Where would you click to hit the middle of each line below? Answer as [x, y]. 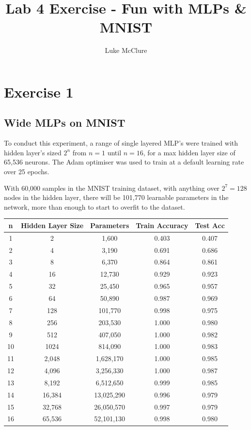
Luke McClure [126, 50]
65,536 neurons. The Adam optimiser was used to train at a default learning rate [124, 162]
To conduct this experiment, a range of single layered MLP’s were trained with [121, 143]
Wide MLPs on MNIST [65, 123]
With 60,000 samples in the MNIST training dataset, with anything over [112, 188]
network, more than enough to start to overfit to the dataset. [94, 207]
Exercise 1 [39, 91]
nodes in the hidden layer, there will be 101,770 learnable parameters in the [116, 197]
